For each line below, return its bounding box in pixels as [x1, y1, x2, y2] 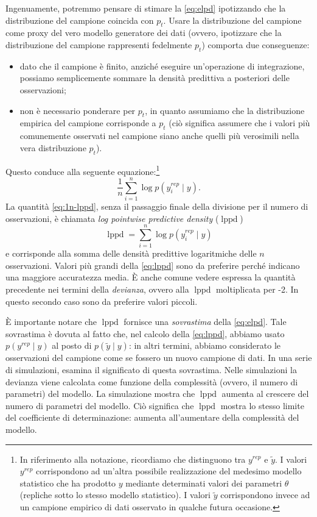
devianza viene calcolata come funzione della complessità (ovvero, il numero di [5, 375, 298, 388]
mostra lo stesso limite [220, 399, 304, 412]
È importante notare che [5, 315, 97, 328]
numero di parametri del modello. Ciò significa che [5, 399, 194, 412]
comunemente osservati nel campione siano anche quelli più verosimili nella [19, 129, 299, 142]
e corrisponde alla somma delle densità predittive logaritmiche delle [5, 247, 257, 260]
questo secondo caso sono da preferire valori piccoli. [5, 294, 198, 307]
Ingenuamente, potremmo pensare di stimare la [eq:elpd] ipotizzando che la [5, 2, 286, 14]
